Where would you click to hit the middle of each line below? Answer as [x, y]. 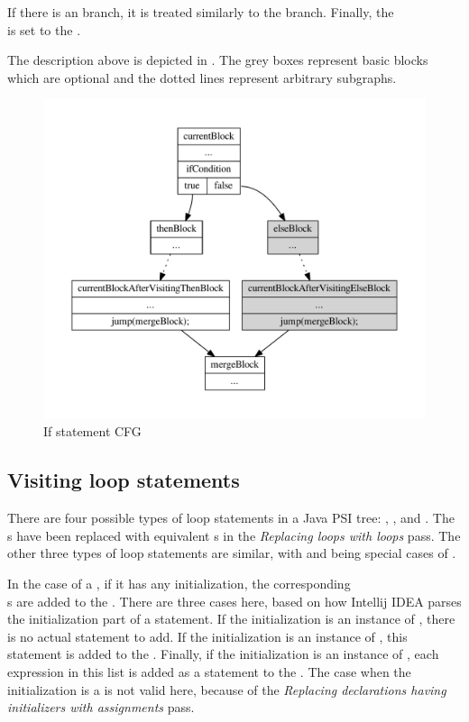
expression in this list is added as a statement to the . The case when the [209, 671]
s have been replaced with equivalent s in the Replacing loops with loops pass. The [234, 535]
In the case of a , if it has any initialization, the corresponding [179, 583]
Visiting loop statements [124, 480]
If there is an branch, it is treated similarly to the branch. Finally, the [201, 12]
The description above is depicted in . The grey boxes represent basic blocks [218, 60]
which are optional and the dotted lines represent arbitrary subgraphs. [202, 77]
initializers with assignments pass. [101, 707]
